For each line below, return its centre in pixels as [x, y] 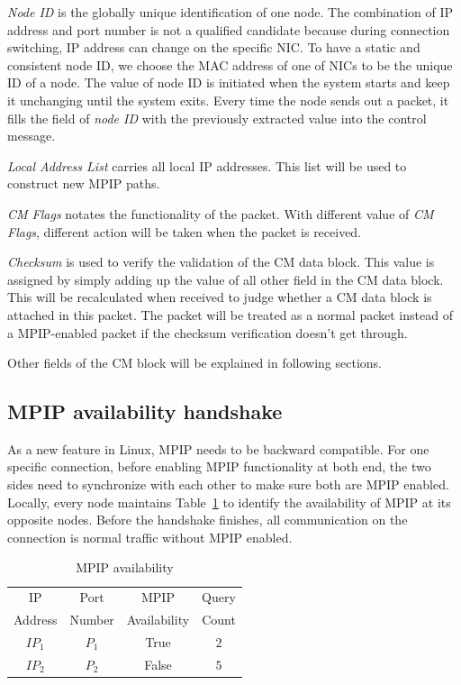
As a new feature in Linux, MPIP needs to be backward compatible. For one [218, 448]
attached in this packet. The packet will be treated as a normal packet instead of [230, 314]
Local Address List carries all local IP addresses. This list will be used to [207, 165]
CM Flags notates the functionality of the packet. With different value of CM [221, 213]
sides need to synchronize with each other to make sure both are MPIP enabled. [228, 484]
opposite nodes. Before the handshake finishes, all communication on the [208, 520]
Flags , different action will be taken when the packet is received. [185, 231]
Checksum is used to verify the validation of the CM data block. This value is [221, 262]
